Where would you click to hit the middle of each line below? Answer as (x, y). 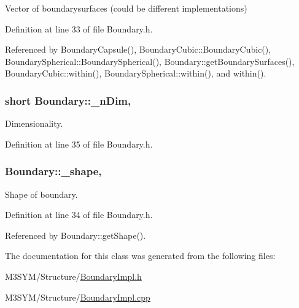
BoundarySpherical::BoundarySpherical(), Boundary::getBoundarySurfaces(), (150, 61)
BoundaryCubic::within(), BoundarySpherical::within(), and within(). (136, 73)
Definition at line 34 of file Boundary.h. (79, 215)
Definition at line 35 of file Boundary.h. (79, 144)
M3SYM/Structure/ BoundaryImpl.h (73, 276)
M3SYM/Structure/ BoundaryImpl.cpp (78, 297)
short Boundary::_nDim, (68, 100)
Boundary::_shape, (53, 171)
